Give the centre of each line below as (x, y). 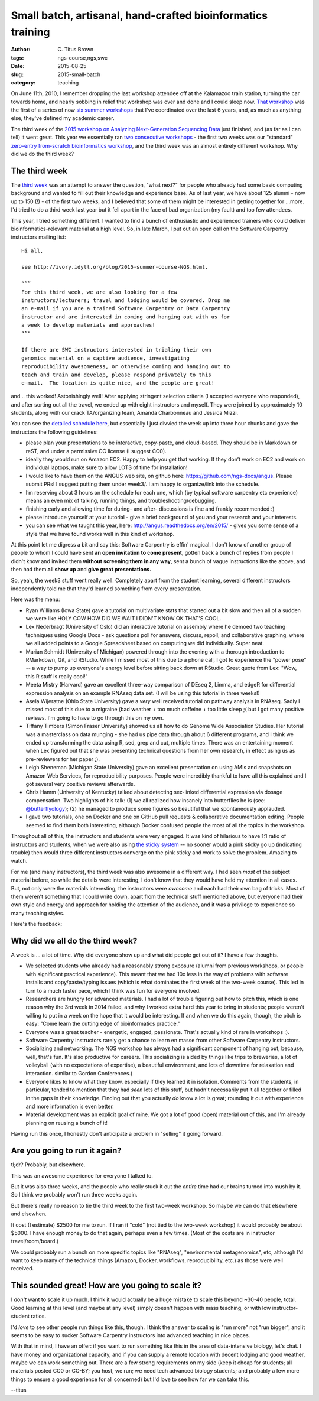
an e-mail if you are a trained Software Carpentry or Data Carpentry (126, 308)
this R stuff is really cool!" (57, 676)
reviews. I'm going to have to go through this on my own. (95, 717)
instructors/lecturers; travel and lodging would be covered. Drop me (126, 300)
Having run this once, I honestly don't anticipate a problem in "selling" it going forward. (117, 1134)
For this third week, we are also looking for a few (99, 292)
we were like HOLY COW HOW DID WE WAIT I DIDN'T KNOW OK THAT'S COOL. (123, 619)
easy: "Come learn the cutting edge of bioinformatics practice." (103, 1024)
